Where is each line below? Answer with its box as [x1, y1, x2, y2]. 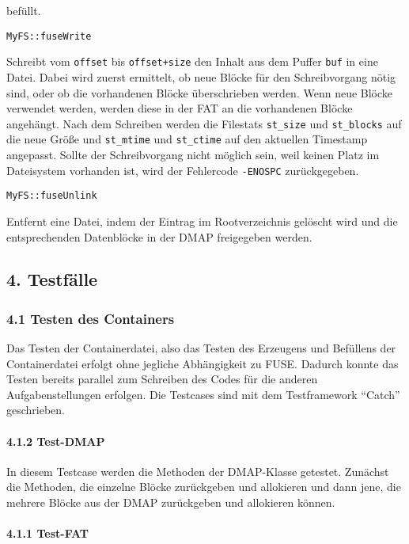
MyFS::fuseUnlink [6, 190, 97, 202]
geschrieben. [6, 401, 66, 418]
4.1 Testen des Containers [6, 308, 175, 328]
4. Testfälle [6, 267, 98, 291]
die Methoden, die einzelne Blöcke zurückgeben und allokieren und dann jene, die [6, 478, 401, 495]
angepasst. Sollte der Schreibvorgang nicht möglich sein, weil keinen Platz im [6, 146, 380, 162]
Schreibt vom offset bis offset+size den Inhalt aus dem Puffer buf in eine [6, 53, 378, 70]
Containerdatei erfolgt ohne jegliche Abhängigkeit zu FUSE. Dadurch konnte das [6, 355, 399, 371]
